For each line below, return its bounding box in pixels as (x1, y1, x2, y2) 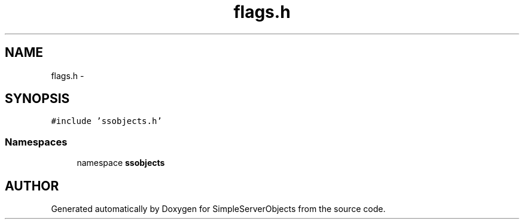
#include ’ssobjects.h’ (51, 116, 162, 126)
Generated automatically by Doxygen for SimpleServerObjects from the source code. (51, 204, 386, 214)
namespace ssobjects (77, 158, 165, 168)
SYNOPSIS (5, 91, 70, 107)
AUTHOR (5, 178, 59, 193)
